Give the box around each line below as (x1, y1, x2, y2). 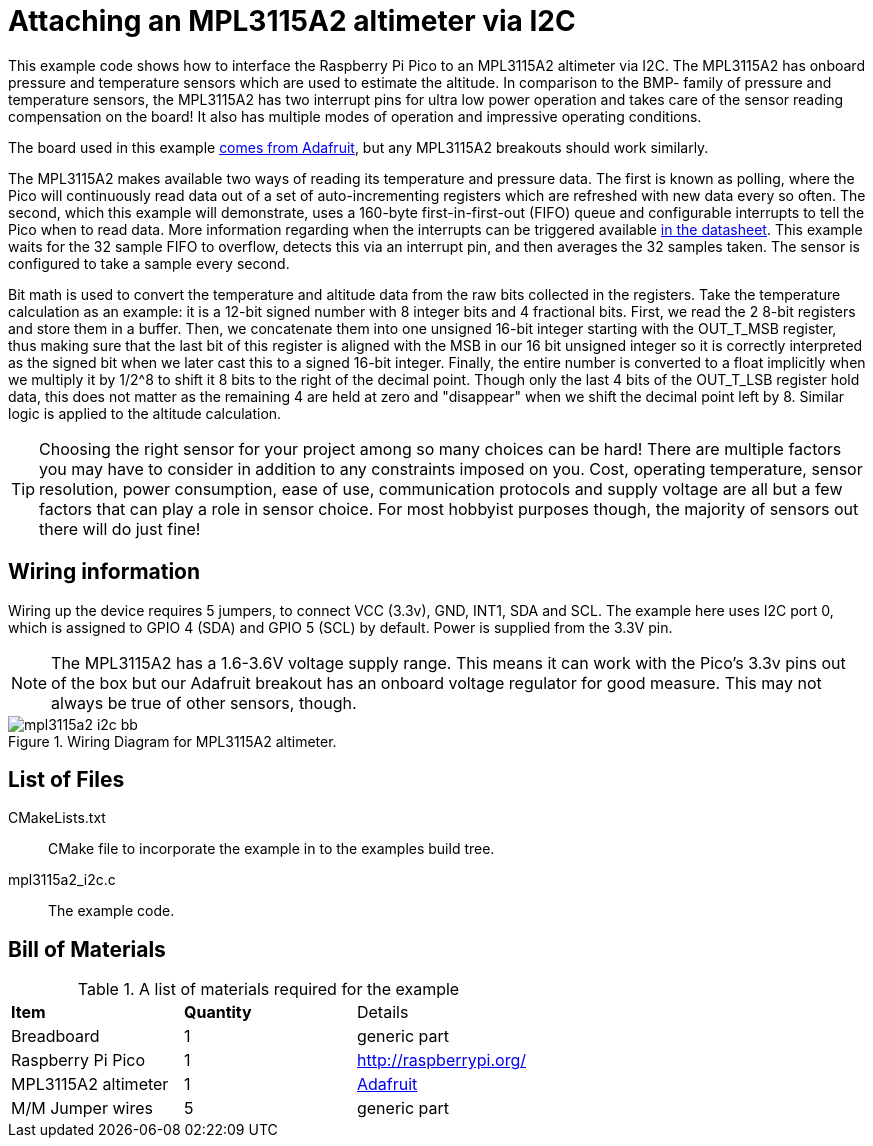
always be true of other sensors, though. (51, 692, 357, 713)
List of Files (8, 767, 125, 793)
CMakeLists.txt (8, 809, 106, 827)
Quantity (183, 1002, 252, 1023)
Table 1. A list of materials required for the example (77, 979, 460, 1000)
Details (356, 1002, 409, 1023)
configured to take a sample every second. (8, 254, 290, 272)
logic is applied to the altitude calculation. (8, 404, 282, 422)
